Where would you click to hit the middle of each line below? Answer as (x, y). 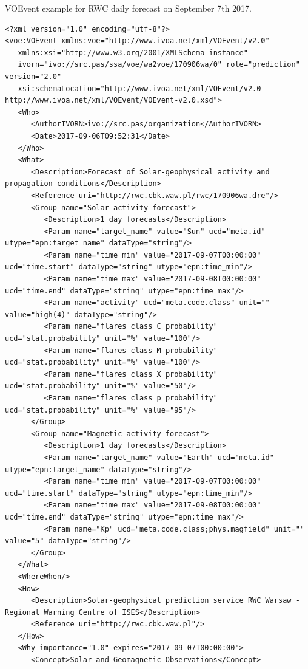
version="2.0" (33, 76)
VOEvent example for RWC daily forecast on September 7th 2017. (128, 8)
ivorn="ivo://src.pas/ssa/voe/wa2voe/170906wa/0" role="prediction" (159, 65)
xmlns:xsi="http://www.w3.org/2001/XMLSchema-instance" (133, 53)
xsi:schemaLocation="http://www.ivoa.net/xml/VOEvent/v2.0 (139, 88)
